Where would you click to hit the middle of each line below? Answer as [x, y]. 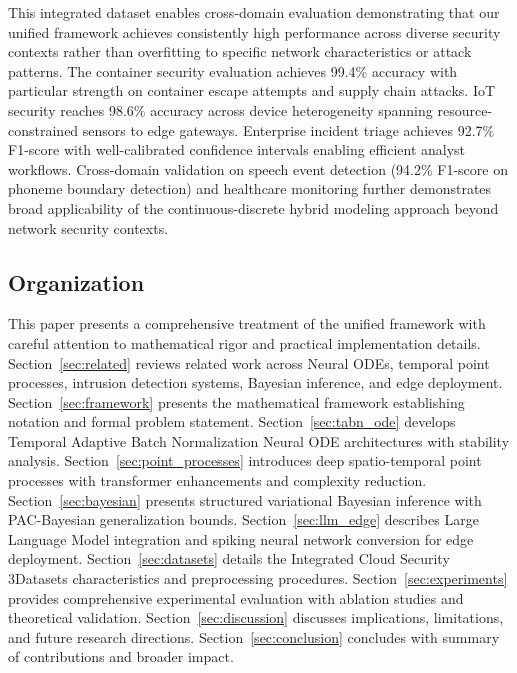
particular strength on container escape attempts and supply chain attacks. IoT [252, 90]
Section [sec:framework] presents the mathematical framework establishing [236, 401]
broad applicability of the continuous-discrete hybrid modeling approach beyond [253, 207]
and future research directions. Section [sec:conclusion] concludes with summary [254, 636]
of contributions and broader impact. [121, 656]
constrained [43, 129]
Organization [76, 281]
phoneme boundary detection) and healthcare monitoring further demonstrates [250, 188]
